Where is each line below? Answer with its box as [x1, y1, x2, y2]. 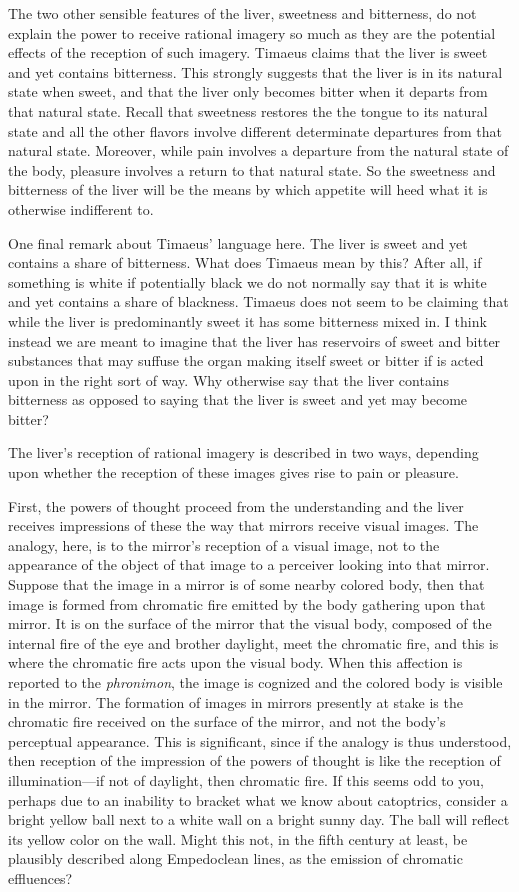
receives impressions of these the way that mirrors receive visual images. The [8, 515, 479, 536]
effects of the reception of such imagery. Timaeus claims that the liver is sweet [8, 42, 488, 63]
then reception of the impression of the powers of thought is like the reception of [8, 750, 501, 771]
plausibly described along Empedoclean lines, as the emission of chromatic [8, 848, 463, 869]
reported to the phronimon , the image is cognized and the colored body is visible [8, 672, 503, 692]
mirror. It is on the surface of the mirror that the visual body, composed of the [8, 613, 492, 634]
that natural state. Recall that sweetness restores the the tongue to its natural [8, 100, 488, 121]
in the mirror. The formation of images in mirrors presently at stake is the [8, 691, 463, 712]
